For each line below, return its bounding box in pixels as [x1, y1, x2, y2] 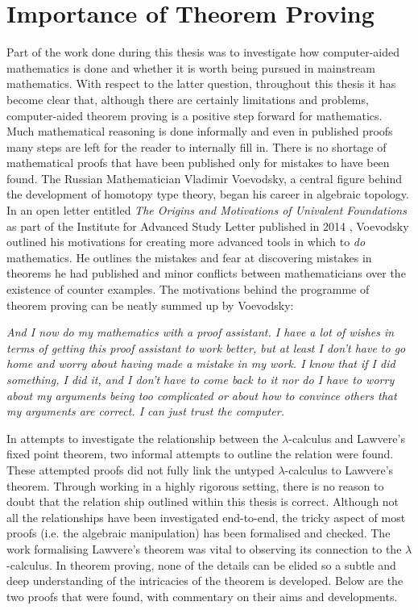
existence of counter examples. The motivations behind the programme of [6, 281, 370, 298]
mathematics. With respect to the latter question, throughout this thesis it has [6, 75, 396, 92]
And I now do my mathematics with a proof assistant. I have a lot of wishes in [6, 324, 395, 341]
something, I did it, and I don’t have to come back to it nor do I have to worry [6, 371, 395, 387]
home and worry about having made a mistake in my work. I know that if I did [6, 355, 395, 372]
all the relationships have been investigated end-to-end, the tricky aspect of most [6, 508, 406, 525]
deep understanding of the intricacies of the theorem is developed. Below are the [6, 572, 404, 589]
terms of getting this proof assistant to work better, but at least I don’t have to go [6, 339, 406, 356]
